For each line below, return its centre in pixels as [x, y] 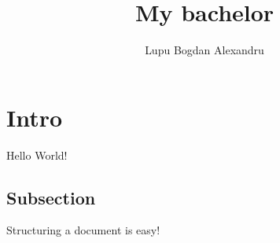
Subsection [51, 197]
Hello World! [37, 155]
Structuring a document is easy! [83, 230]
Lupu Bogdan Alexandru [204, 50]
